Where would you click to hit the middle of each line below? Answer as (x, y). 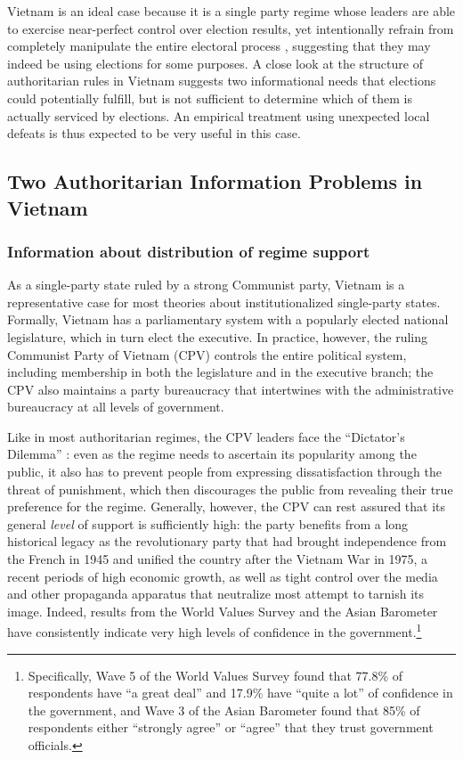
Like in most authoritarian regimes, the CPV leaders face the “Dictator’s (206, 436)
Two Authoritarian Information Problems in (215, 181)
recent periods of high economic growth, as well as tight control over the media (223, 576)
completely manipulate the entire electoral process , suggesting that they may (219, 46)
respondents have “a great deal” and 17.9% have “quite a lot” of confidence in (240, 693)
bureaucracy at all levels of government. (116, 407)
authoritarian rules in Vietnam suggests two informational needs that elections (222, 81)
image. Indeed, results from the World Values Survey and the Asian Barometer (223, 611)
